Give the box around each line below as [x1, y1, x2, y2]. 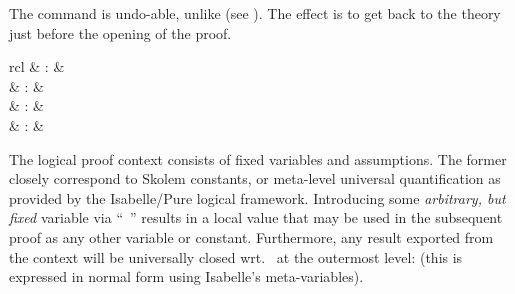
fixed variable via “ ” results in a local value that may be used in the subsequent [9, 207, 503, 228]
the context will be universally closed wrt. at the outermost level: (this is [9, 246, 463, 267]
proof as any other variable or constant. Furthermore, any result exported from [9, 226, 494, 247]
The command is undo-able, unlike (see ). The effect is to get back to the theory [9, 3, 501, 23]
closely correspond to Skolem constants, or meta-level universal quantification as [9, 168, 501, 189]
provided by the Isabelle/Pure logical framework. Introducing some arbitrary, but [9, 187, 506, 208]
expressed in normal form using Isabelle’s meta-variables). [9, 266, 364, 287]
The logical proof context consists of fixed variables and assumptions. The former [9, 148, 507, 169]
